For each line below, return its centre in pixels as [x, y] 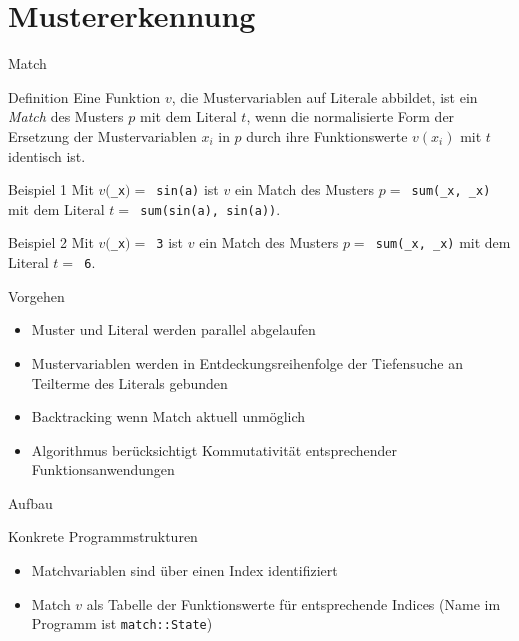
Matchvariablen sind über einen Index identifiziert [184, 570]
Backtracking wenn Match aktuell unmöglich [168, 416]
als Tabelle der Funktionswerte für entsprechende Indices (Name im [293, 603]
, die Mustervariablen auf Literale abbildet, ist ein [324, 96]
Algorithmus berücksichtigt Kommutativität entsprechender [214, 449]
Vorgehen [36, 295]
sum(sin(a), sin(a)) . [210, 208]
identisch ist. [47, 155]
